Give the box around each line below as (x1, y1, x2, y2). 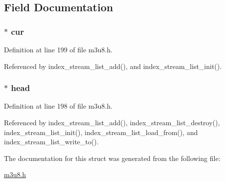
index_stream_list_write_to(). (4, 136, 99, 147)
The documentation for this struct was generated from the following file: (4, 153, 221, 163)
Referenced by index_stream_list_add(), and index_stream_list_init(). (4, 61, 222, 71)
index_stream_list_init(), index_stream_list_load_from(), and (4, 127, 198, 137)
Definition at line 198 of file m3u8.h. (4, 101, 112, 111)
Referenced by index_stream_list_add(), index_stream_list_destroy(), (4, 117, 220, 127)
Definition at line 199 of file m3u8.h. (4, 45, 112, 54)
